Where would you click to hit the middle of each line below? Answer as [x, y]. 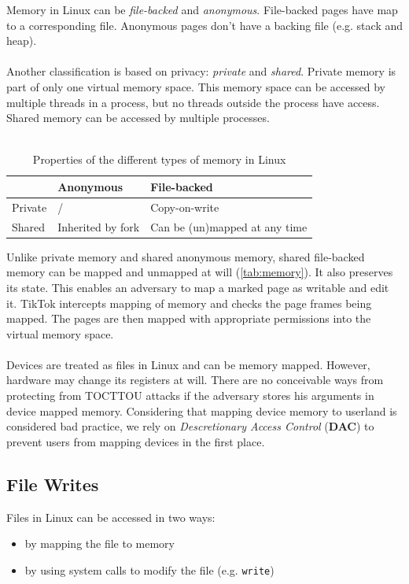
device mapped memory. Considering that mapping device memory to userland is [202, 410]
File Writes [53, 484]
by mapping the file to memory [100, 543]
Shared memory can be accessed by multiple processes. [138, 118]
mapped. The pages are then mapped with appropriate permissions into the [189, 318]
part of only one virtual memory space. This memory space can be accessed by [196, 86]
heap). [22, 41]
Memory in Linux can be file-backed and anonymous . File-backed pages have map [202, 9]
